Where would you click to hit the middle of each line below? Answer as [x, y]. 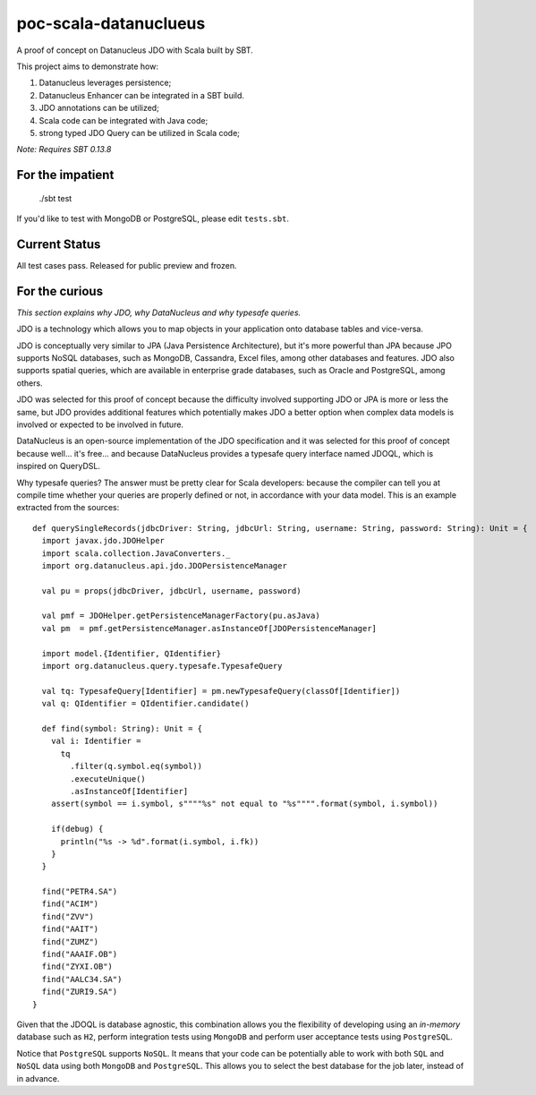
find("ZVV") [68, 916]
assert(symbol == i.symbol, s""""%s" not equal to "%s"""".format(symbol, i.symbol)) [244, 804]
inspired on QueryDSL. [58, 466]
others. [30, 383]
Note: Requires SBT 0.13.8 [64, 150]
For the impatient [65, 175]
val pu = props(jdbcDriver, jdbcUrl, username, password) [171, 590]
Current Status [59, 244]
